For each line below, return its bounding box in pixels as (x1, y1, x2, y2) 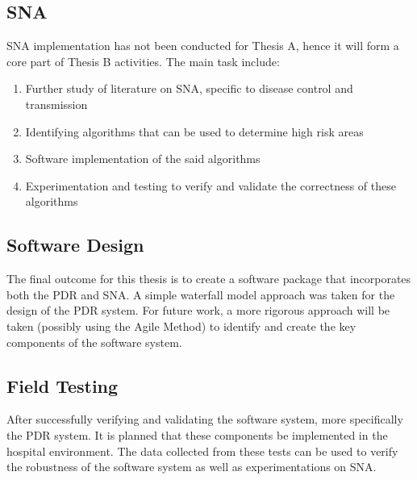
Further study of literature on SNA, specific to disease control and (25, 80, 353, 97)
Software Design (6, 232, 144, 257)
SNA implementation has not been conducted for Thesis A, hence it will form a (6, 37, 399, 54)
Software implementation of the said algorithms (25, 150, 261, 167)
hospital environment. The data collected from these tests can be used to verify (6, 442, 398, 459)
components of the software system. (6, 333, 182, 350)
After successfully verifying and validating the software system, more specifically (6, 411, 403, 428)
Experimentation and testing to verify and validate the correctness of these (25, 177, 396, 194)
